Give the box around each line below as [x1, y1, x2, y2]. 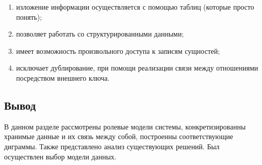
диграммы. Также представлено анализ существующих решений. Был [4, 141, 220, 151]
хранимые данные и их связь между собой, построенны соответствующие [4, 131, 233, 142]
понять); [16, 11, 42, 22]
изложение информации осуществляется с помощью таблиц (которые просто [16, 2, 254, 12]
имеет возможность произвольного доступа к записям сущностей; [16, 45, 220, 56]
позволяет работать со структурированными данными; [16, 28, 184, 39]
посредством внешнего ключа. [16, 72, 110, 83]
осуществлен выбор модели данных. [4, 151, 117, 161]
